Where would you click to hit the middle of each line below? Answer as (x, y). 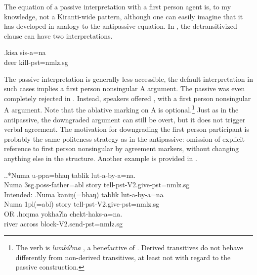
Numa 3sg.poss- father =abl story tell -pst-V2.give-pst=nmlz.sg (97, 185)
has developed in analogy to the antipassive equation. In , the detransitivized (121, 26)
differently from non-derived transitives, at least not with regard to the (123, 257)
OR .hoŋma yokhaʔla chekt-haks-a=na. (63, 213)
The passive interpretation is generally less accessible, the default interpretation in (128, 79)
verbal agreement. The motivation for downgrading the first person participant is (127, 129)
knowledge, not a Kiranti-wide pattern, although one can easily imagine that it (124, 16)
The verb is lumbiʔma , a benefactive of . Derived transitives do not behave (129, 247)
